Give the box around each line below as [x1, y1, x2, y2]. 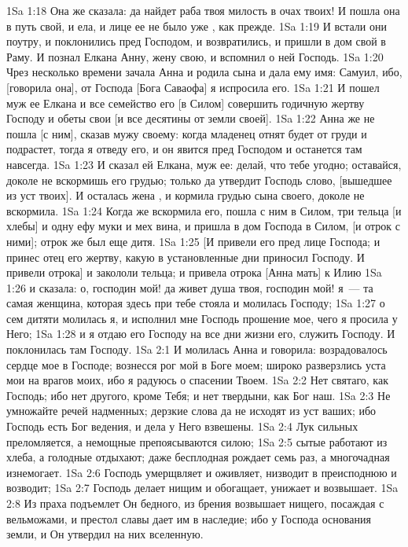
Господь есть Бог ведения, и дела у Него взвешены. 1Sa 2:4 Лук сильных [6, 418, 358, 435]
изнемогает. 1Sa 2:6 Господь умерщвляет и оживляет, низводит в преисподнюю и [6, 464, 397, 480]
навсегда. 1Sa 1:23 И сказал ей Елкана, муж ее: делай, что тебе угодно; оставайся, [6, 156, 402, 172]
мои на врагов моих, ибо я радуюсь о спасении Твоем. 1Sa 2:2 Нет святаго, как [6, 372, 388, 388]
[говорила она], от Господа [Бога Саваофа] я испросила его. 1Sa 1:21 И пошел [6, 79, 380, 95]
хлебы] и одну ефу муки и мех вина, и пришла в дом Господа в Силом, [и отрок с [6, 218, 400, 234]
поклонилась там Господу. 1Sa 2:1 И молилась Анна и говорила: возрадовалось [6, 341, 388, 358]
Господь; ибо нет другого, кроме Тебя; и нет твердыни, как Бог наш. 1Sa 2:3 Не [6, 387, 391, 403]
